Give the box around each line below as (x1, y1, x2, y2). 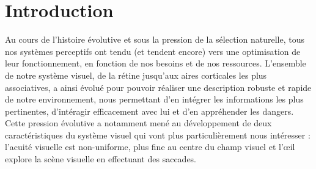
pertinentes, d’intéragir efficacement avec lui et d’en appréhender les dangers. (5, 104, 294, 117)
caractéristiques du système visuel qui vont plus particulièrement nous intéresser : (5, 128, 310, 141)
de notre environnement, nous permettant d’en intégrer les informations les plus (5, 93, 304, 106)
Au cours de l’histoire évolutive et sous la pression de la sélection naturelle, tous (5, 33, 304, 46)
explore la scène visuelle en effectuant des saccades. (5, 153, 197, 165)
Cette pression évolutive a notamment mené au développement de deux (5, 117, 272, 129)
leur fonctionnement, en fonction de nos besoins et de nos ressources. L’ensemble (5, 57, 306, 70)
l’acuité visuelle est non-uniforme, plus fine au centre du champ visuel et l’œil (5, 140, 295, 153)
